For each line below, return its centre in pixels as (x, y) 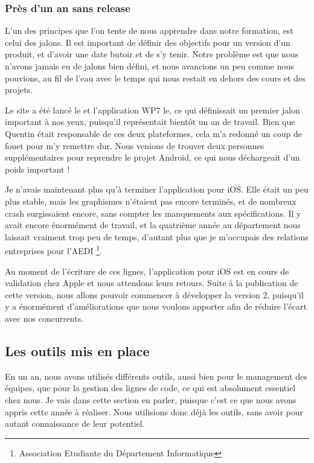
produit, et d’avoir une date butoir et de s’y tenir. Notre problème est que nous (152, 54)
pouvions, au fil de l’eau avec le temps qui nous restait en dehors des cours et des (155, 78)
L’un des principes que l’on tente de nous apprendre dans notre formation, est (149, 30)
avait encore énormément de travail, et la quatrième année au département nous (153, 225)
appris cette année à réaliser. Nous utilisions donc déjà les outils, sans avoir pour (154, 411)
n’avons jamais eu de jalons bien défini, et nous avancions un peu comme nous (149, 66)
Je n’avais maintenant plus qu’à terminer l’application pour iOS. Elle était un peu (157, 189)
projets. (19, 90)
